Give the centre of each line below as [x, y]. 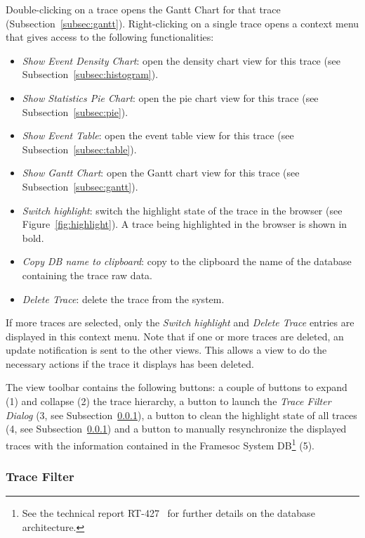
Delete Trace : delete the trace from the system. [123, 299]
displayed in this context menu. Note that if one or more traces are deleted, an [175, 336]
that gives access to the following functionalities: [110, 37]
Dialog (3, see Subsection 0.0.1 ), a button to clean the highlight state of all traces [181, 415]
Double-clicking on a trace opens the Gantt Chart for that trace [143, 9]
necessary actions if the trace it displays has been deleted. [130, 363]
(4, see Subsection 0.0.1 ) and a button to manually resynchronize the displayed [176, 429]
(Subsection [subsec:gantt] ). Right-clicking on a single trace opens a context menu [182, 23]
